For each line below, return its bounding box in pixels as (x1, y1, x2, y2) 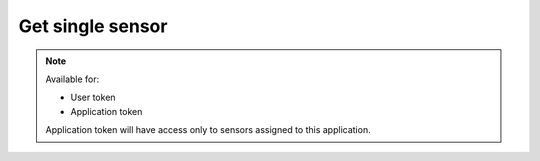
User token (70, 91, 116, 104)
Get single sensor (18, 15, 168, 37)
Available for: (45, 73, 100, 85)
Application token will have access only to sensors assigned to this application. (45, 124, 371, 136)
